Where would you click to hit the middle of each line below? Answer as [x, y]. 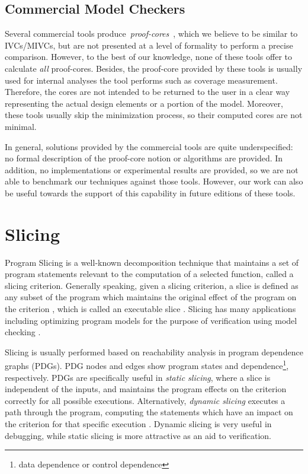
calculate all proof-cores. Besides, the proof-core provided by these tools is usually [154, 68]
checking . [23, 332]
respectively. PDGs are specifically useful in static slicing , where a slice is [138, 377]
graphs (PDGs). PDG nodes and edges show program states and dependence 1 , [147, 365]
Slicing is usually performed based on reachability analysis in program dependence [154, 351]
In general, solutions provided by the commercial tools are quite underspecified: [149, 146]
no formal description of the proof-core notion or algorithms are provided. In [144, 158]
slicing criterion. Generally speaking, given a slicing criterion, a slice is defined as [152, 285]
